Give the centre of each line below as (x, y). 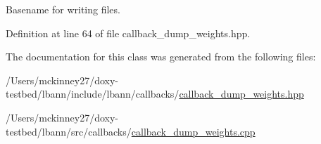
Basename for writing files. (63, 9)
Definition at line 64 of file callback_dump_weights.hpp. (128, 33)
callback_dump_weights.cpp (193, 131)
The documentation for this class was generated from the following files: (161, 57)
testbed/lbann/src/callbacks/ (69, 131)
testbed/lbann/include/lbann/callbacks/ (93, 94)
